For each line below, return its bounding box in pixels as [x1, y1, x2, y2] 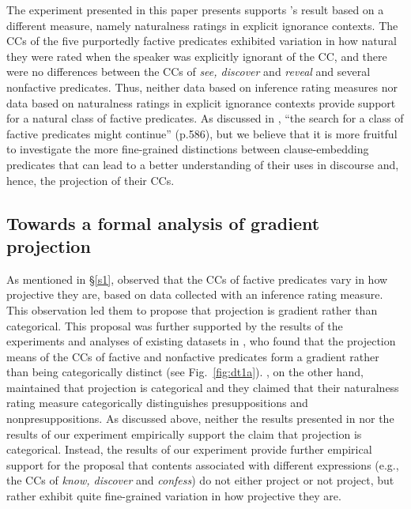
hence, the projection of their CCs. [6, 172, 175, 188]
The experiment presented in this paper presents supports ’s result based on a [6, 2, 384, 17]
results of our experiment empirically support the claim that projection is [6, 425, 362, 442]
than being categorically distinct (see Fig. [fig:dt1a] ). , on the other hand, [6, 364, 364, 380]
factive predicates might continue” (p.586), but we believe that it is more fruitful [6, 125, 398, 141]
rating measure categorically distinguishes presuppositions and [6, 394, 308, 411]
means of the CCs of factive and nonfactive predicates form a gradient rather [6, 348, 379, 364]
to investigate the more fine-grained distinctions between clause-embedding [6, 141, 369, 157]
